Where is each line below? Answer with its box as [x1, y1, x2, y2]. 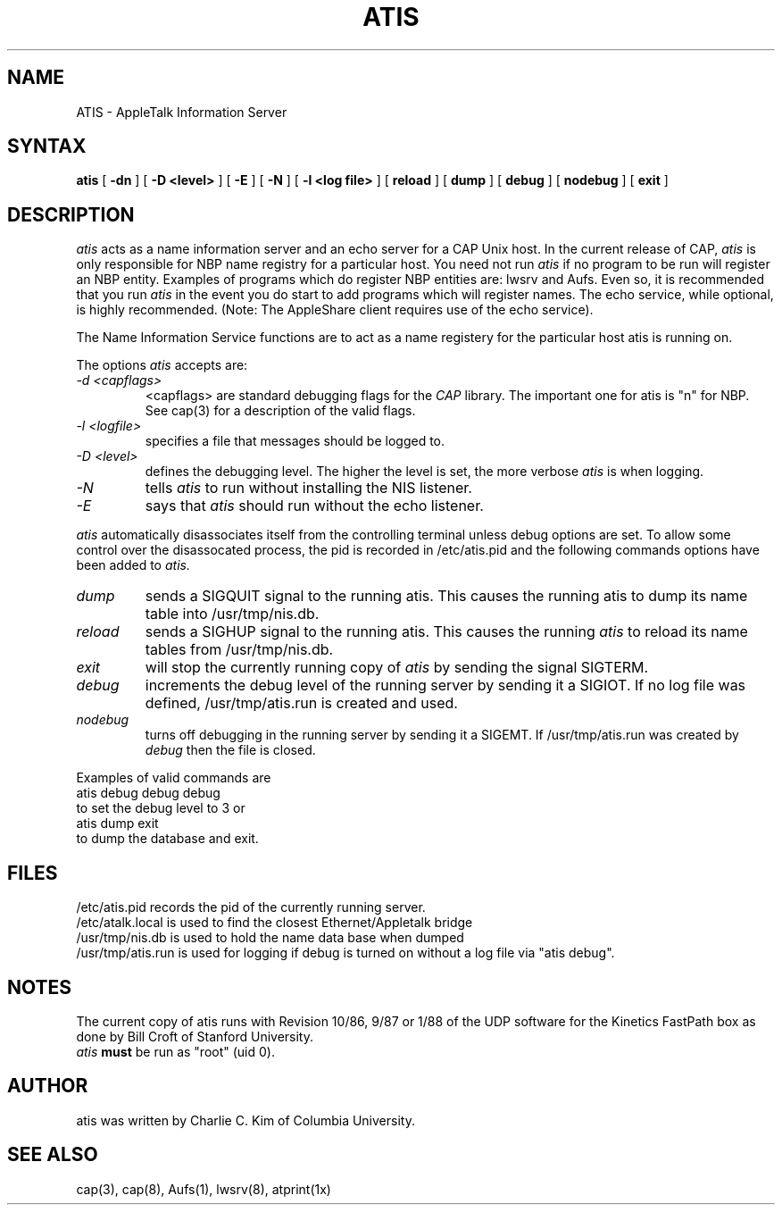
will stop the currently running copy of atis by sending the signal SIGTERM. [145, 658, 649, 677]
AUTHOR [7, 1074, 88, 1098]
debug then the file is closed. [145, 742, 316, 758]
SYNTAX [7, 135, 87, 158]
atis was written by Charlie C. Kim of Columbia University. [76, 1112, 415, 1128]
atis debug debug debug [76, 785, 220, 801]
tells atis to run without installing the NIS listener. [145, 479, 472, 497]
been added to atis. [76, 557, 190, 573]
